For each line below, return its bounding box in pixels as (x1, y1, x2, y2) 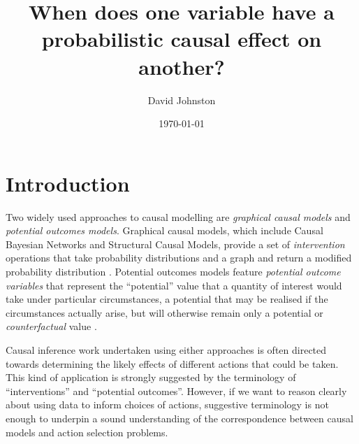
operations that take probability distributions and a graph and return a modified (6, 250, 352, 265)
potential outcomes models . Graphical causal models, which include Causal (6, 223, 323, 238)
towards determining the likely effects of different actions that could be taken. (6, 356, 339, 371)
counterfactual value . (6, 319, 97, 334)
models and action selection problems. (6, 424, 168, 439)
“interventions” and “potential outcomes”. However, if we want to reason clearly (6, 383, 347, 398)
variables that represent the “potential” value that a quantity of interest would (6, 278, 342, 292)
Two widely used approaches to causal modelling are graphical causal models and (6, 209, 351, 224)
